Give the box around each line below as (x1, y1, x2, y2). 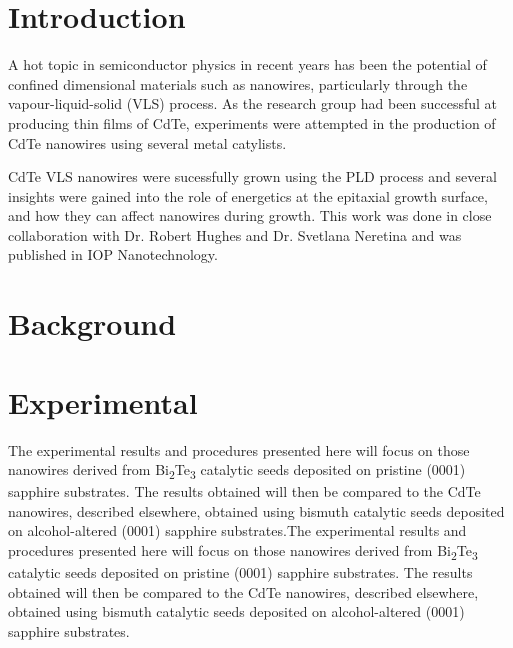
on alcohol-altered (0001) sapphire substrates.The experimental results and (8, 520, 467, 541)
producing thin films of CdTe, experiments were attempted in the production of (8, 112, 496, 133)
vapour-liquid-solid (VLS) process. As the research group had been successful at (8, 93, 498, 114)
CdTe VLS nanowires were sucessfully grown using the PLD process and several (8, 166, 497, 187)
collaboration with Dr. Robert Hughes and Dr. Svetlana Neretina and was (8, 224, 462, 245)
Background (8, 303, 177, 344)
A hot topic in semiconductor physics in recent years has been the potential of (8, 54, 487, 75)
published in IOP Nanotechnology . (8, 244, 218, 265)
